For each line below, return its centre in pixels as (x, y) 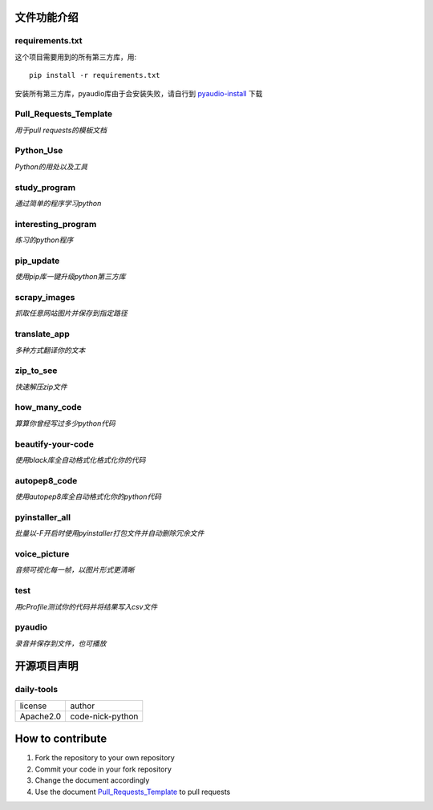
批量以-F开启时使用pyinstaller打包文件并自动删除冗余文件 (109, 533)
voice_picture (42, 554)
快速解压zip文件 (41, 387)
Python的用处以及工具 (51, 166)
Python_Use (39, 151)
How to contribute (61, 739)
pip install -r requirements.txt (95, 75)
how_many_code (48, 407)
